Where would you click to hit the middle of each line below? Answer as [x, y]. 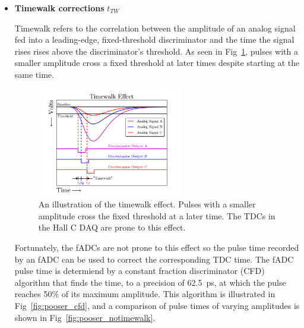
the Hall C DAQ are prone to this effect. [112, 227]
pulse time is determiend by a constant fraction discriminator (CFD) [140, 271]
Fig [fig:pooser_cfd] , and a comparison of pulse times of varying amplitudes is [157, 305]
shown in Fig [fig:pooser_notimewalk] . [85, 317]
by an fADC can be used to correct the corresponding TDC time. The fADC [154, 259]
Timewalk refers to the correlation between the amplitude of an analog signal [155, 28]
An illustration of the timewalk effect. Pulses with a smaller [147, 204]
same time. [34, 74]
